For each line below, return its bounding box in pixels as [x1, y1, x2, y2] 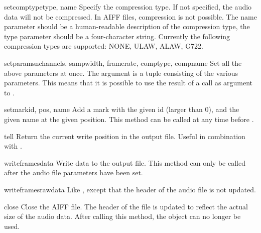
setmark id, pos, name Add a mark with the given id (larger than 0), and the [4, 104, 239, 114]
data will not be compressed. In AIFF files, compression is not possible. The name [4, 11, 257, 22]
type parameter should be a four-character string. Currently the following [4, 31, 230, 41]
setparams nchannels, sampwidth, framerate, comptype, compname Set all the [4, 57, 242, 68]
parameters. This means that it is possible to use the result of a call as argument [4, 77, 253, 88]
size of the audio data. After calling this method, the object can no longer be [4, 211, 241, 221]
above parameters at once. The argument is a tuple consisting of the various [4, 67, 238, 78]
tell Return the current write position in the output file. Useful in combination [4, 131, 245, 141]
